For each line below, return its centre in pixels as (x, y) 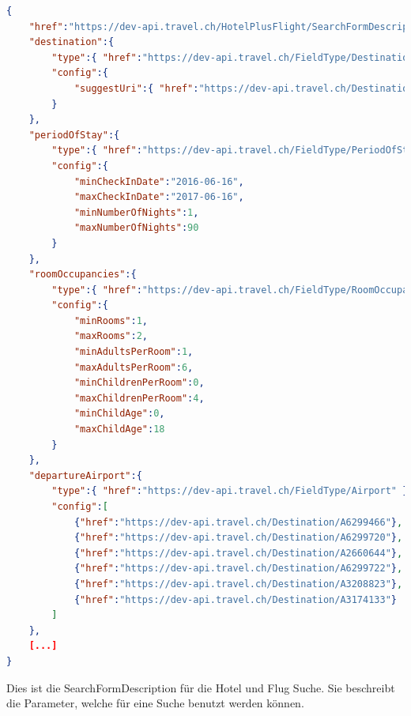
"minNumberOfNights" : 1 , (136, 212)
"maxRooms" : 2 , (111, 336)
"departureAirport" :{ (85, 475)
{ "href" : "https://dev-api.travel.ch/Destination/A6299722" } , (238, 569)
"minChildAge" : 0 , (119, 414)
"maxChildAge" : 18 (119, 430)
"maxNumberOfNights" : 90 (136, 228)
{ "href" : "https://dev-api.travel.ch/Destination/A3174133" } (235, 599)
